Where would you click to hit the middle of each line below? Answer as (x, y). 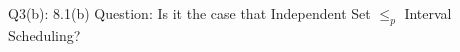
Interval (428, 13)
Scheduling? (44, 34)
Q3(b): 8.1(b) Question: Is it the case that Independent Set (189, 13)
